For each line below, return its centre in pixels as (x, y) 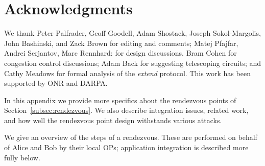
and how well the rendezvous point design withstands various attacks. (113, 120)
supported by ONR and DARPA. (56, 83)
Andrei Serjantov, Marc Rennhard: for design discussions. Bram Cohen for (121, 53)
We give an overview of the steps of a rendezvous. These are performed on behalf (131, 137)
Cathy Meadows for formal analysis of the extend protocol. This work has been (127, 73)
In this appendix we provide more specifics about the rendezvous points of (120, 100)
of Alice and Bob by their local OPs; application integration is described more (126, 147)
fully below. (22, 157)
